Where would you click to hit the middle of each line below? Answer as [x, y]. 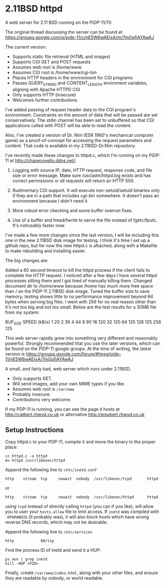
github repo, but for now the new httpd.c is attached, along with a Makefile [81, 245]
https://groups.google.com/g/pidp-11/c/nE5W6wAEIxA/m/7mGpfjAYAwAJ [80, 37]
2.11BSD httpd [34, 9]
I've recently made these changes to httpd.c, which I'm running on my [77, 155]
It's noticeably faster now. [39, 225]
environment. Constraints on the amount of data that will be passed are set [82, 115]
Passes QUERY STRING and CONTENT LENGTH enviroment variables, [80, 83]
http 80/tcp [30, 541]
